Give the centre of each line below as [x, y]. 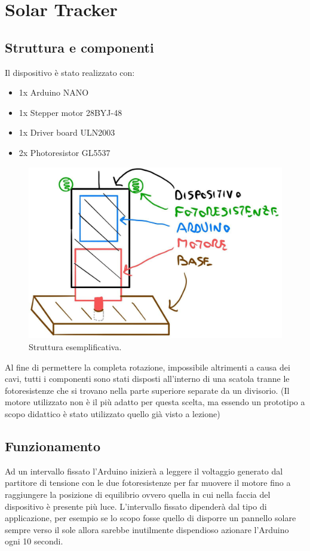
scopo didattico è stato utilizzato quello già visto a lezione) [113, 414]
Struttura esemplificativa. [75, 347]
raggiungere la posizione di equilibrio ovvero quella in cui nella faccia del [138, 495]
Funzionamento [53, 446]
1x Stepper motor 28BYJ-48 [70, 112]
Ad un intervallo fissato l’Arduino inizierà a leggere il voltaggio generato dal [144, 471]
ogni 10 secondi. [34, 541]
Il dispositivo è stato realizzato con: [70, 72]
